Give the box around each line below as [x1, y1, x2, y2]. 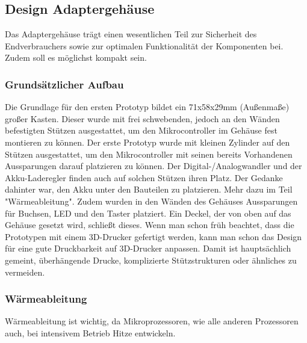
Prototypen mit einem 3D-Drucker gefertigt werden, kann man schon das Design [5, 230, 302, 243]
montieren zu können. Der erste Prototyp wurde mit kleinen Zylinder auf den [5, 135, 290, 148]
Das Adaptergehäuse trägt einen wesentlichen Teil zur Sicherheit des [5, 28, 257, 40]
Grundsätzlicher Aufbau [5, 76, 124, 91]
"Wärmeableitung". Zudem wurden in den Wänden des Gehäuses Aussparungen [5, 194, 298, 207]
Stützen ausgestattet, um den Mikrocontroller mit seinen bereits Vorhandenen [5, 147, 293, 160]
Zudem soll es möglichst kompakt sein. [5, 51, 147, 64]
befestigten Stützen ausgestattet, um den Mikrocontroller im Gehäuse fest [5, 124, 278, 137]
